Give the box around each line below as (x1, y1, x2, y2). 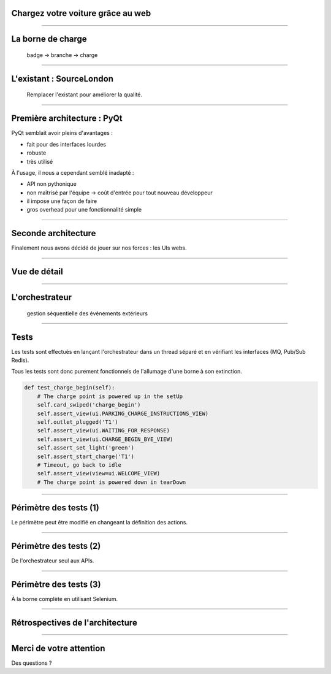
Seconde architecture (11, 228, 96, 239)
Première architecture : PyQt (11, 113, 123, 124)
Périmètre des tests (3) (11, 579, 101, 589)
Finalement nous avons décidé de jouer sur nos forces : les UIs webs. (11, 244, 187, 251)
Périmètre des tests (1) (11, 503, 99, 513)
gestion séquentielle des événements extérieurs (26, 310, 148, 317)
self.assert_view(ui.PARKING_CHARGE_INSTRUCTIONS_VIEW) (37, 410, 209, 417)
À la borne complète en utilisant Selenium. (11, 595, 118, 603)
